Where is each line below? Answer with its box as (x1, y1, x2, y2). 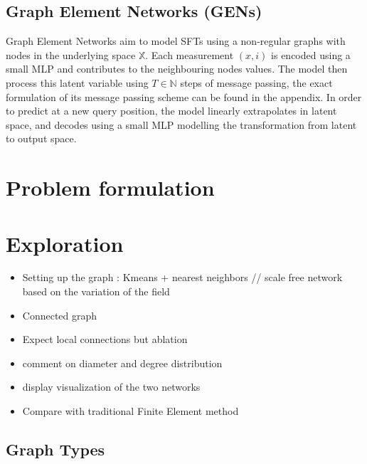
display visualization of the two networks (22, 379, 201, 394)
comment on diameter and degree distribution (22, 355, 223, 370)
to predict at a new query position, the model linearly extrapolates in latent (6, 103, 337, 118)
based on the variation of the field (22, 284, 170, 299)
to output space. (6, 131, 77, 146)
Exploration (6, 228, 124, 258)
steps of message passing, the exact (180, 75, 333, 90)
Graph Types (6, 438, 105, 460)
